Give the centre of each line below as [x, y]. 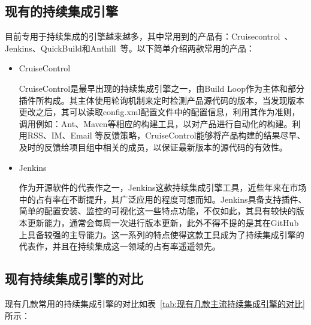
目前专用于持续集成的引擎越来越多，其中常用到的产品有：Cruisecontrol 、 [149, 36]
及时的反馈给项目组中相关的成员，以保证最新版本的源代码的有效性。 [153, 147]
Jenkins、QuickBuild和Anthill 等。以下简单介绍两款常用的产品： [130, 48]
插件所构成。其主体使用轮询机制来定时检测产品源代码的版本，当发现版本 [161, 100]
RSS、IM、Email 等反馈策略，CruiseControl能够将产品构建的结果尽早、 [166, 135]
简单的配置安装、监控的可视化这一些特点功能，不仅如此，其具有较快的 [157, 211]
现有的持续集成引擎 [61, 11]
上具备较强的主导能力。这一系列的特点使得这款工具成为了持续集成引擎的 [161, 234]
